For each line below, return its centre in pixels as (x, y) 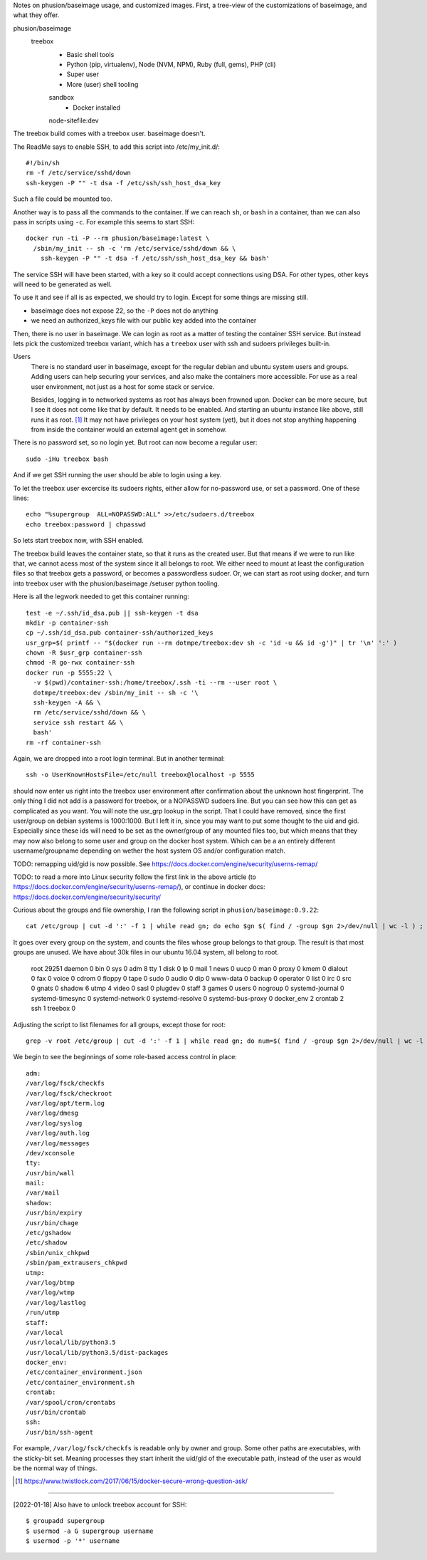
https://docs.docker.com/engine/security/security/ (87, 897)
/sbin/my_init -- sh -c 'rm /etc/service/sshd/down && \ (135, 248)
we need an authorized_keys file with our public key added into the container (144, 321)
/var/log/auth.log (58, 1133)
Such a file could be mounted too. (63, 199)
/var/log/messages (58, 1143)
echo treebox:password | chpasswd (86, 524)
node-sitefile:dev (74, 120)
